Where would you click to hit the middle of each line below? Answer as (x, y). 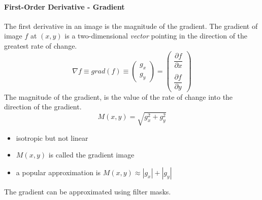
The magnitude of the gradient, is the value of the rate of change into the (119, 96)
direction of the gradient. (43, 107)
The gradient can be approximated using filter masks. (88, 191)
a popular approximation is (58, 172)
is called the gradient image (91, 155)
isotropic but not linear (52, 137)
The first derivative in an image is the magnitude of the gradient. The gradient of (131, 26)
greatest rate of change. (41, 45)
